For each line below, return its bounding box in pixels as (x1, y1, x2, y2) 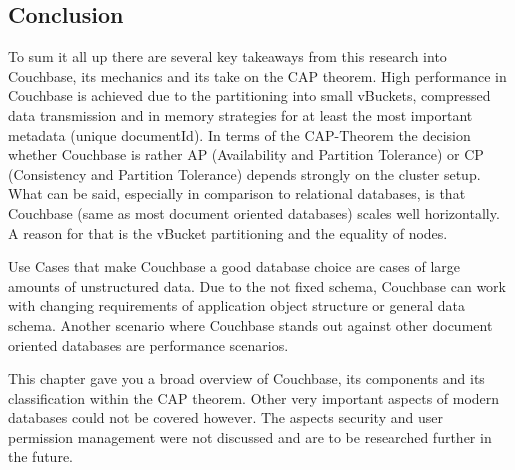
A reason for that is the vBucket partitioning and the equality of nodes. (8, 222, 448, 243)
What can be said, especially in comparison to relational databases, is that (8, 183, 466, 204)
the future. (8, 446, 74, 467)
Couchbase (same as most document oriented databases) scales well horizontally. (8, 202, 500, 223)
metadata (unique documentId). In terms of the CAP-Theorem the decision (8, 124, 471, 145)
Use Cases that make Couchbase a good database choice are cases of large (8, 256, 461, 277)
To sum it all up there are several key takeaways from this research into (8, 46, 447, 67)
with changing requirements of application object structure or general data (8, 295, 465, 316)
